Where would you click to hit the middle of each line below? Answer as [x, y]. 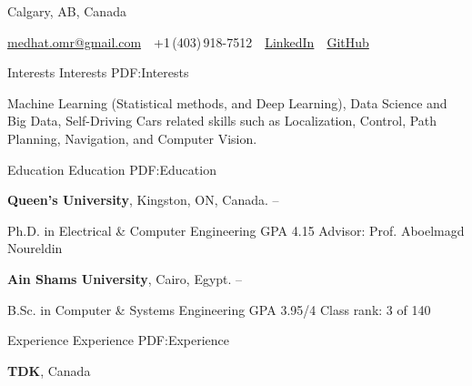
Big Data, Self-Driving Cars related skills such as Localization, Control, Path [222, 121]
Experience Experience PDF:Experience [119, 340]
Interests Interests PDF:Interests [98, 72]
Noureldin [35, 248]
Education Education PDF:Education [112, 169]
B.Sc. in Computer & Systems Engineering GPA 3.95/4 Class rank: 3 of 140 [219, 309]
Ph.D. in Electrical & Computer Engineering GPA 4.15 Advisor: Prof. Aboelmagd [236, 230]
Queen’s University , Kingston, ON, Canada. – [143, 200]
